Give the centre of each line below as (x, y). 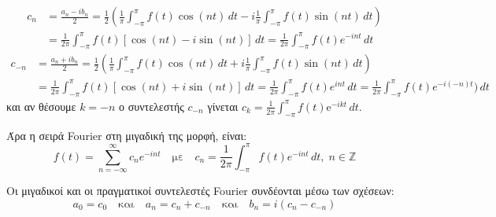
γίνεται (223, 106)
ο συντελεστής (152, 106)
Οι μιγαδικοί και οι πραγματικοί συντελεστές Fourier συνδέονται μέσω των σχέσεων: (200, 191)
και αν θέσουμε (41, 106)
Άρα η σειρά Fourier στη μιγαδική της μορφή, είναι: (127, 135)
